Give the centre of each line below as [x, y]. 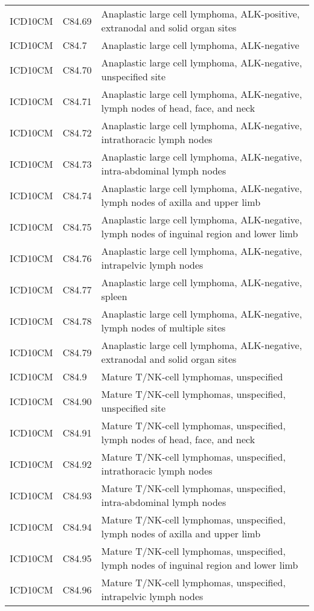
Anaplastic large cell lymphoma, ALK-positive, [200, 14]
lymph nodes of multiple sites [163, 328]
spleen [114, 296]
